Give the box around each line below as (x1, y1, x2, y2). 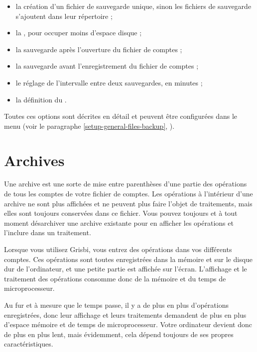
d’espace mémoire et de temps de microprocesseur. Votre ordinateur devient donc (4, 319, 252, 330)
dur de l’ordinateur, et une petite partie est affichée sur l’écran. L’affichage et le (4, 264, 247, 274)
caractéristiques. (4, 339, 53, 349)
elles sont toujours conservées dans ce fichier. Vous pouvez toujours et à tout (4, 208, 238, 218)
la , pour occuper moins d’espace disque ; (15, 27, 142, 38)
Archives (4, 150, 65, 170)
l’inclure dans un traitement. (4, 227, 91, 238)
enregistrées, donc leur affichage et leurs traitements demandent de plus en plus (4, 309, 247, 320)
